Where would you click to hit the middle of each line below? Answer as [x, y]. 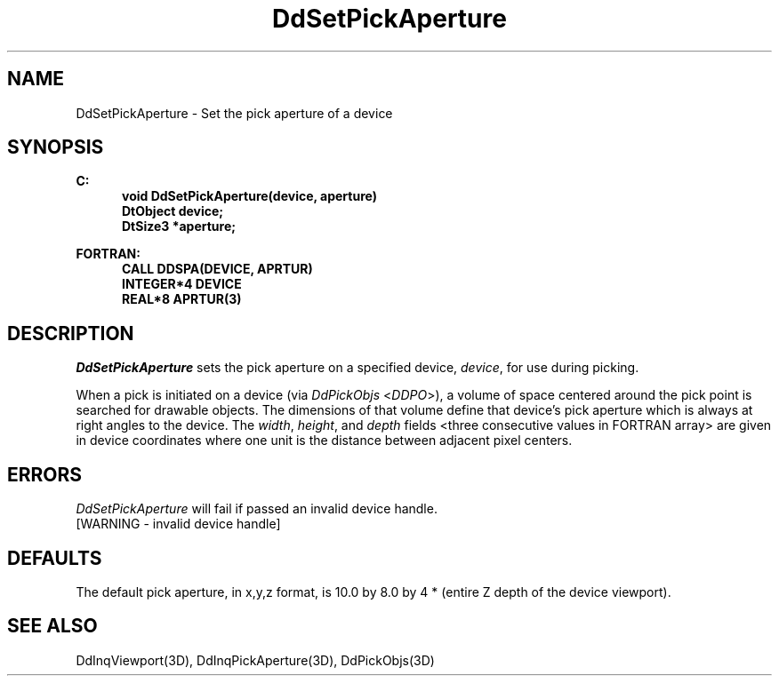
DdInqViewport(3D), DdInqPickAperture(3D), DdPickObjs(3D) [255, 660]
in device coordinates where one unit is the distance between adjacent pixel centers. [324, 441]
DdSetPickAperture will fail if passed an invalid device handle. [257, 509]
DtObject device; [173, 211]
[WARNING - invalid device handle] [178, 524]
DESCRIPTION [71, 333]
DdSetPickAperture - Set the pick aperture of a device [234, 113]
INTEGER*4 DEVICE [182, 284]
